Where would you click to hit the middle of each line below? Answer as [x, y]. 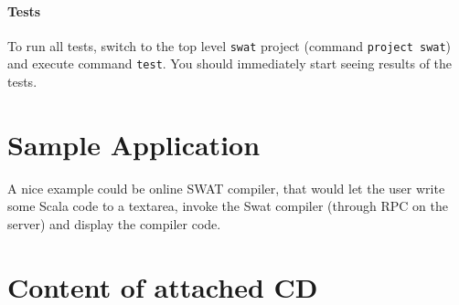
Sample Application [134, 144]
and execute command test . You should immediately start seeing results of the [230, 63]
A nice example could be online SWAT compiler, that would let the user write [226, 188]
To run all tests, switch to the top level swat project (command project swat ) [229, 45]
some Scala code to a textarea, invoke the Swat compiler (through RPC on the [228, 206]
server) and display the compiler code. [114, 224]
